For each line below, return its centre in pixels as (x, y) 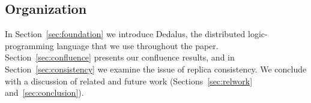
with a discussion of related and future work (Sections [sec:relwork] (129, 81)
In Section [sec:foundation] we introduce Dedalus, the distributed (125, 34)
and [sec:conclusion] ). (44, 93)
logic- (258, 34)
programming (29, 45)
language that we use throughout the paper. (137, 45)
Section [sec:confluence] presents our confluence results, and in (120, 57)
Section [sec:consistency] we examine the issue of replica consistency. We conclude (156, 69)
